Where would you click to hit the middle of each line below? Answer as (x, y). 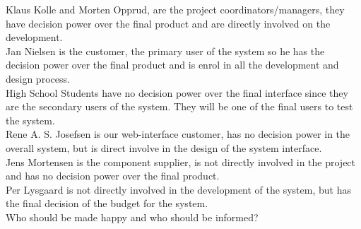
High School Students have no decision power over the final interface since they (177, 92)
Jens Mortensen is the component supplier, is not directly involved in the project (181, 162)
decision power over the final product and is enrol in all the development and (172, 65)
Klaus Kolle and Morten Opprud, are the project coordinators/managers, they (175, 9)
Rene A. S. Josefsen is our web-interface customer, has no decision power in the (178, 134)
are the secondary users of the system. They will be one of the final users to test (179, 106)
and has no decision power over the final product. (113, 176)
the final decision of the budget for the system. (107, 203)
